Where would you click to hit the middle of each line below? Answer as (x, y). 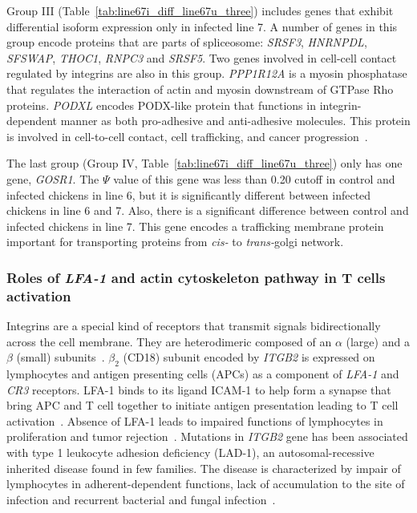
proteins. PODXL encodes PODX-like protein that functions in (161, 105)
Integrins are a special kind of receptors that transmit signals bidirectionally (194, 326)
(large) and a (378, 341)
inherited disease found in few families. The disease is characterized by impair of (204, 468)
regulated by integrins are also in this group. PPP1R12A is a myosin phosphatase (207, 73)
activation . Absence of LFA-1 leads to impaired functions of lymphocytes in (195, 420)
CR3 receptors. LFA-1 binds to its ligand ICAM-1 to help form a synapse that (199, 389)
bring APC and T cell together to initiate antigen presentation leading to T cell (202, 405)
